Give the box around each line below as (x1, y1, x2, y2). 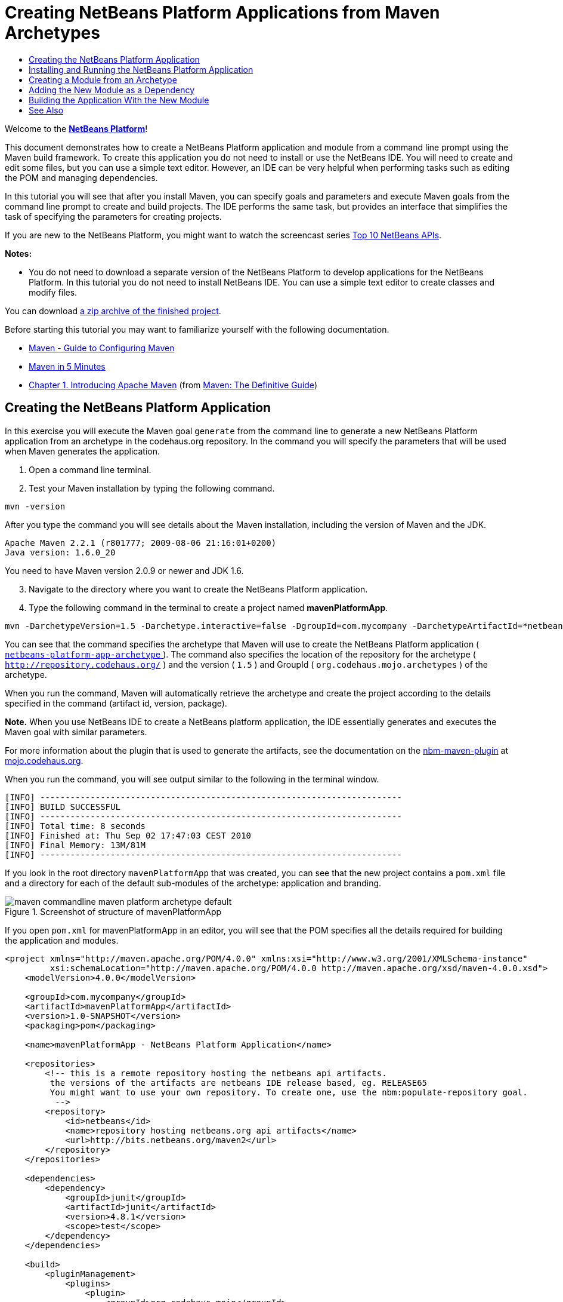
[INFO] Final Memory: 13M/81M (5, 840, 146, 850)
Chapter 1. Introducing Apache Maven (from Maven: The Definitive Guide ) (29, 379, 317, 390)
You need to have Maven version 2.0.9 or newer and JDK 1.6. (5, 565, 244, 576)
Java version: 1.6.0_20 (5, 547, 116, 557)
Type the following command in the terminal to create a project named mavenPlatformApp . (29, 602, 388, 613)
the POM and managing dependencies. (5, 172, 158, 183)
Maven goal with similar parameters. (5, 726, 147, 737)
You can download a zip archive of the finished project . (5, 305, 221, 316)
